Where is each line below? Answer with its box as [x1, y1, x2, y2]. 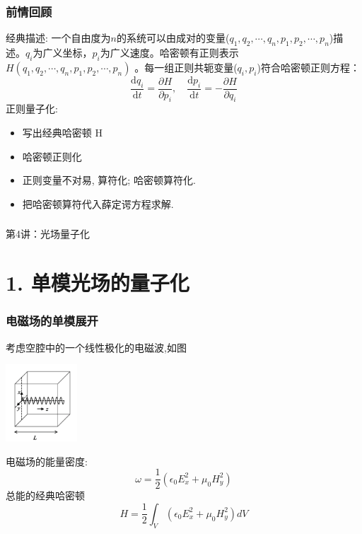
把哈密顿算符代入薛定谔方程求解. [22, 196, 174, 211]
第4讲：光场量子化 [6, 226, 90, 241]
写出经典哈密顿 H [22, 125, 103, 140]
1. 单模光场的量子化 [6, 268, 189, 297]
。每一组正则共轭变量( [134, 59, 238, 74]
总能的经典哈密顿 [6, 488, 85, 503]
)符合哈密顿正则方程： [257, 59, 360, 74]
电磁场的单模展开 [6, 312, 98, 330]
